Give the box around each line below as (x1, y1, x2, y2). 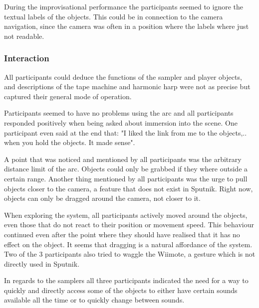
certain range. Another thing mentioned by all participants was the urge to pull (4, 173, 248, 183)
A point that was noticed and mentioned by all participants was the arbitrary (4, 154, 242, 164)
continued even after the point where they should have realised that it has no (4, 229, 240, 239)
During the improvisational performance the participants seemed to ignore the (4, 1, 244, 11)
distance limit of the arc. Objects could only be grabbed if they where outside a (4, 163, 248, 174)
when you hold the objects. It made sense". (4, 137, 135, 148)
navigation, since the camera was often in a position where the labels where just (4, 21, 249, 31)
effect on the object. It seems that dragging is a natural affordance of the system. (4, 239, 253, 249)
